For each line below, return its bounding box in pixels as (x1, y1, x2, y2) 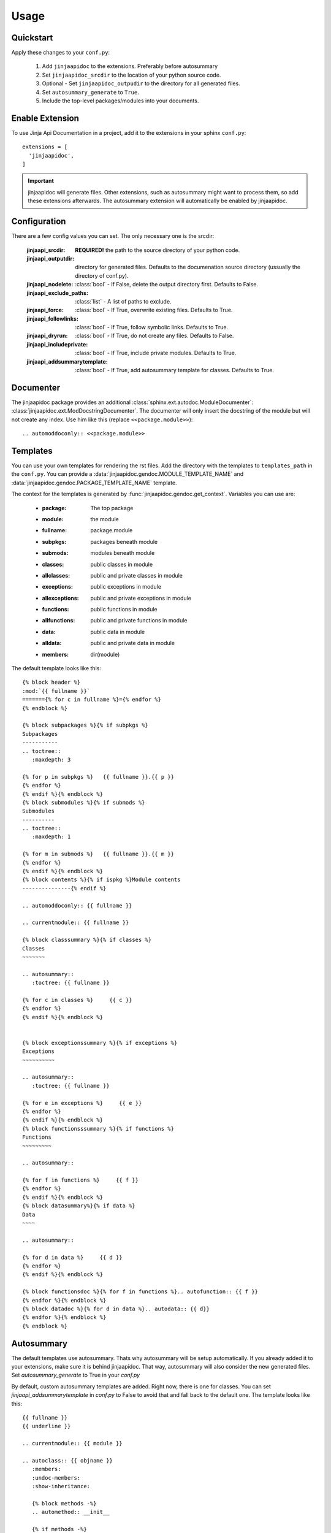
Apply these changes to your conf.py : (11, 49, 110, 56)
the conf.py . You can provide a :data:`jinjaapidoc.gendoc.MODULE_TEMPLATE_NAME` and (11, 470, 244, 478)
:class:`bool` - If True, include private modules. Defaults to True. (75, 350, 237, 357)
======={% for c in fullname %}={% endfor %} (22, 696, 162, 703)
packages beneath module (90, 538, 158, 545)
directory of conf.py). (75, 272, 129, 279)
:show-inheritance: (31, 1483, 91, 1490)
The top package (90, 504, 134, 511)
